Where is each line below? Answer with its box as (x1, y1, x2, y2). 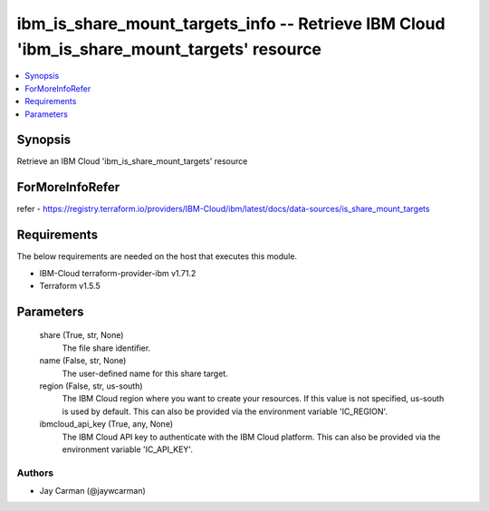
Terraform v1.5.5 (39, 281, 101, 292)
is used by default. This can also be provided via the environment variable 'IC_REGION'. (62, 406, 388, 417)
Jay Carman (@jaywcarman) (39, 486, 147, 497)
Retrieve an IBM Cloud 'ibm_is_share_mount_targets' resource (16, 156, 248, 167)
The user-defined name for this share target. (62, 368, 228, 379)
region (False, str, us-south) (39, 381, 144, 391)
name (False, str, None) (39, 355, 127, 366)
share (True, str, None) (39, 330, 124, 341)
